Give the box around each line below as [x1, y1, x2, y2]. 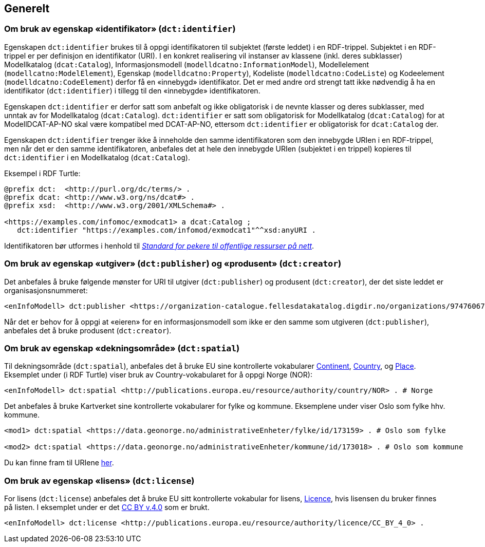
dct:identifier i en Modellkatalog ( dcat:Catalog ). [4, 153, 190, 162]
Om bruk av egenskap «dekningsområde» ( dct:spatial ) [4, 343, 240, 353]
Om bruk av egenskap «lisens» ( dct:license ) [4, 475, 195, 486]
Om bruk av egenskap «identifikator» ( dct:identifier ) [4, 24, 236, 34]
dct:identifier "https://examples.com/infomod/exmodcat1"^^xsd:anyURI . [17, 225, 316, 234]
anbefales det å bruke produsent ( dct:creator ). [4, 326, 172, 335]
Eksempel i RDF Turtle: [4, 168, 81, 178]
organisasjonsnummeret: [4, 286, 88, 295]
